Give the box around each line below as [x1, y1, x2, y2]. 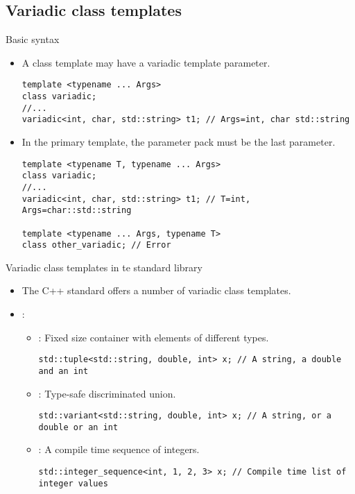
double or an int [38, 422, 119, 432]
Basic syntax [6, 32, 60, 46]
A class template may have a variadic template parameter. [21, 55, 270, 69]
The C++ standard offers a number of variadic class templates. [21, 283, 291, 298]
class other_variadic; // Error [21, 240, 171, 250]
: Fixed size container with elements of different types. [38, 330, 269, 344]
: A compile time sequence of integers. [38, 442, 200, 457]
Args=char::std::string [21, 205, 132, 216]
